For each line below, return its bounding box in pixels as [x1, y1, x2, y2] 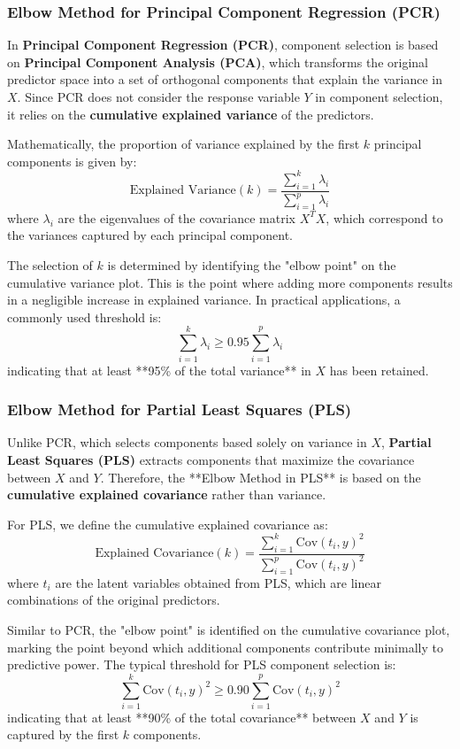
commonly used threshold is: [7, 307, 162, 326]
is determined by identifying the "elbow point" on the [107, 256, 396, 274]
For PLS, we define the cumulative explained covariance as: [7, 514, 328, 533]
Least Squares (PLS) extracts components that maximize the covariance [7, 450, 415, 468]
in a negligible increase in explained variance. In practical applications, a [7, 290, 401, 309]
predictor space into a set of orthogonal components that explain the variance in [7, 70, 442, 89]
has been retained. [329, 360, 429, 379]
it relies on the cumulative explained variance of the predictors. [7, 104, 374, 123]
